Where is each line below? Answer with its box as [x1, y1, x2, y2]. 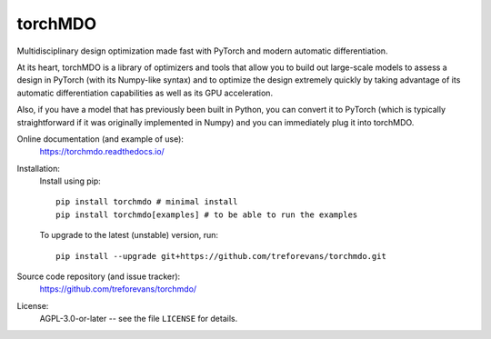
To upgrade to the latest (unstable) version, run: [39, 230, 218, 241]
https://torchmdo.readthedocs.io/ [39, 146, 165, 157]
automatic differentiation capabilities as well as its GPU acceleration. [16, 87, 273, 98]
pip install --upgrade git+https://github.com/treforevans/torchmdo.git [55, 251, 386, 261]
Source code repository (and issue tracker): [16, 271, 181, 282]
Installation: [16, 163, 61, 174]
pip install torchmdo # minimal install [55, 196, 238, 207]
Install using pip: [39, 175, 102, 186]
